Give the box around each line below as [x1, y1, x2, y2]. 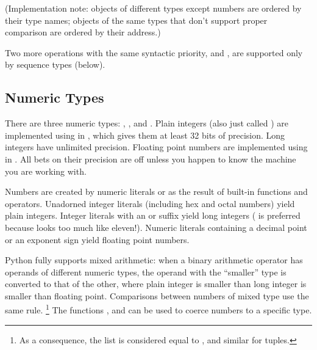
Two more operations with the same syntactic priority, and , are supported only [5, 46, 303, 59]
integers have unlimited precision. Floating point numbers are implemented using [5, 140, 308, 153]
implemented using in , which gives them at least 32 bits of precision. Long [5, 128, 285, 141]
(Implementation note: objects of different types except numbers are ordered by [5, 2, 302, 14]
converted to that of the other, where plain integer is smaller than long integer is [5, 277, 307, 290]
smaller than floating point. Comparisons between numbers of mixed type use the [5, 289, 309, 302]
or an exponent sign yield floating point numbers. [5, 233, 190, 246]
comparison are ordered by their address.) [5, 26, 161, 38]
